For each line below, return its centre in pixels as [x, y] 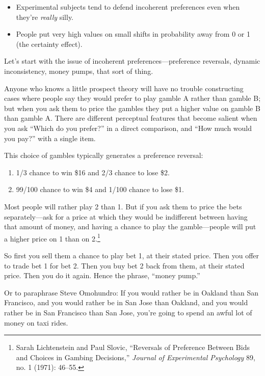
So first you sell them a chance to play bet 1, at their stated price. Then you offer [132, 255]
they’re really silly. [45, 17]
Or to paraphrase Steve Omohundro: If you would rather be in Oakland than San [131, 292]
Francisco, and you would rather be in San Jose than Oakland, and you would [126, 302]
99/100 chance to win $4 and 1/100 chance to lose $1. [100, 189]
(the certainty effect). [49, 44]
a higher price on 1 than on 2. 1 [52, 237]
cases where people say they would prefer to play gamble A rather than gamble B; [132, 98]
